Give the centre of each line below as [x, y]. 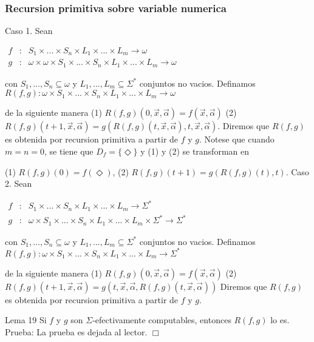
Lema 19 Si [26, 320]
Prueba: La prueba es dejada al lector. [76, 332]
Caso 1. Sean [29, 31]
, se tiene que [69, 151]
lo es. [280, 320]
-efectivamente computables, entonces [162, 320]
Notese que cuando [239, 139]
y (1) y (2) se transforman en [195, 151]
